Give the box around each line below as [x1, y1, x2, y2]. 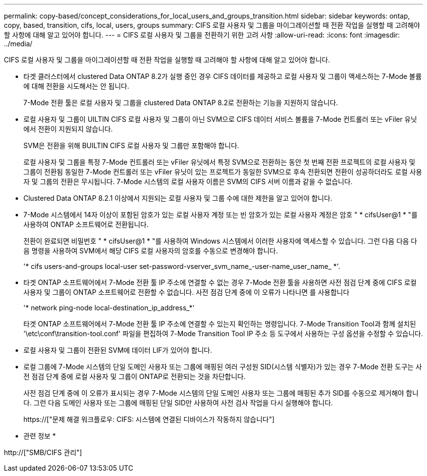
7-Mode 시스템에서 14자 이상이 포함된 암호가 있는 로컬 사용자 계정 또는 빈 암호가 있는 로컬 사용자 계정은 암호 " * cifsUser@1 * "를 [23, 210, 418, 219]
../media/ [4, 39, 33, 48]
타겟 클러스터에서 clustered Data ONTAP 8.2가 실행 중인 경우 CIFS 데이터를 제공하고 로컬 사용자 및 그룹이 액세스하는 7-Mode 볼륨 [23, 72, 422, 80]
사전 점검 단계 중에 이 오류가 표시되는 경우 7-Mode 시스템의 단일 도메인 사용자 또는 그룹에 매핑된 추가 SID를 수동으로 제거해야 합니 [23, 389, 419, 397]
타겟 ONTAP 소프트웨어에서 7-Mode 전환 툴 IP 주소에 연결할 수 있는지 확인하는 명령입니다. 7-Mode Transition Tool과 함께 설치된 [23, 320, 416, 328]
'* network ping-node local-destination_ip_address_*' [23, 304, 194, 312]
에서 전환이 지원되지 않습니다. [23, 125, 113, 133]
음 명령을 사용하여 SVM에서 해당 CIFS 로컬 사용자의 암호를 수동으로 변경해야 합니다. [23, 247, 278, 255]
